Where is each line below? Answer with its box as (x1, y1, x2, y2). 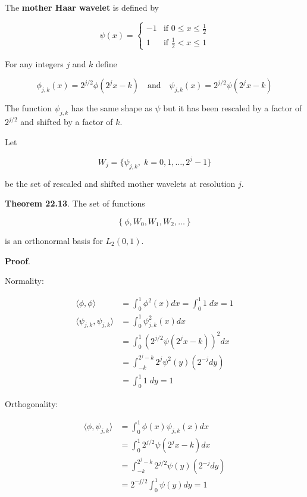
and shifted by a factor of (20, 115, 113, 128)
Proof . (5, 254, 31, 267)
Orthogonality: (5, 398, 58, 410)
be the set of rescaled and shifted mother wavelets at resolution (5, 177, 236, 189)
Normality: (5, 274, 44, 287)
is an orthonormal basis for (5, 234, 103, 246)
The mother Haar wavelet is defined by (5, 1, 159, 13)
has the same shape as (71, 102, 152, 114)
